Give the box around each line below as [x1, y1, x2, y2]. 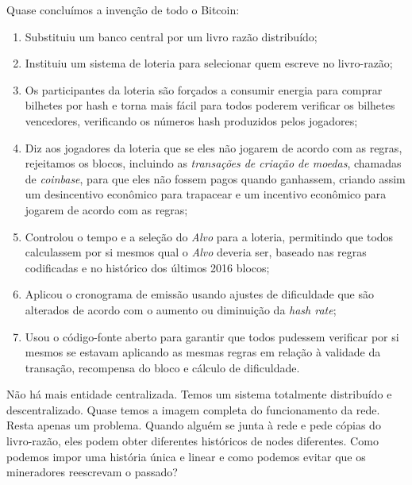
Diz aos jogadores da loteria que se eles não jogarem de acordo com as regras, [25, 139, 402, 156]
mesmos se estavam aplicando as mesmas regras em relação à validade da [25, 344, 381, 360]
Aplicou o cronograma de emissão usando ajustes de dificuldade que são [25, 286, 374, 302]
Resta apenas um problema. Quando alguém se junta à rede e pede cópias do [6, 417, 381, 433]
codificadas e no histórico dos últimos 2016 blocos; [25, 259, 270, 275]
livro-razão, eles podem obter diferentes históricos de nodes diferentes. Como [6, 433, 379, 449]
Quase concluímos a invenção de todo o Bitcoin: [6, 2, 240, 17]
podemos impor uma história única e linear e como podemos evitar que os [6, 448, 366, 464]
